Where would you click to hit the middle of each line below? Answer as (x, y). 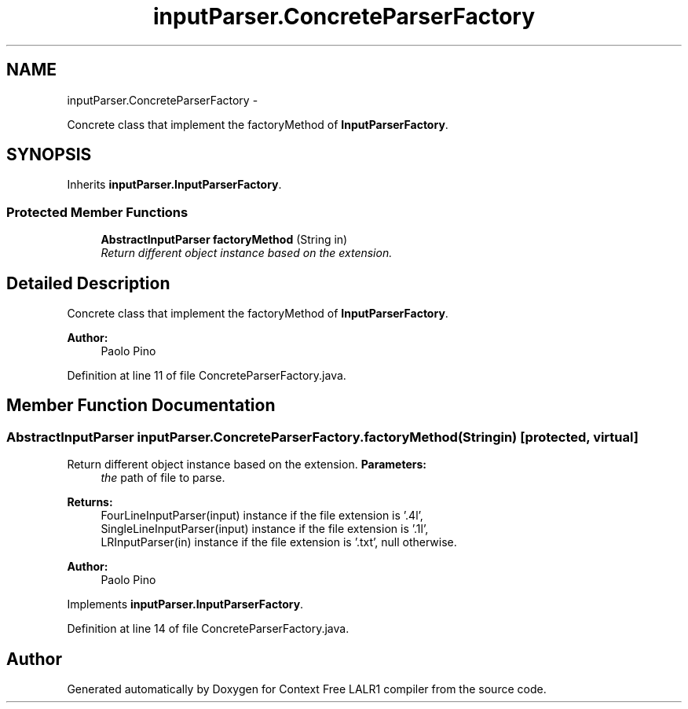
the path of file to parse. (163, 478)
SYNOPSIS (49, 155)
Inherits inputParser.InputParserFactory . (174, 185)
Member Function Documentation (141, 406)
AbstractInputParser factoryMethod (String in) (224, 240)
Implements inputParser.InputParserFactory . (185, 604)
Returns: (90, 502)
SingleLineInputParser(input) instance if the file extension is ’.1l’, (265, 529)
